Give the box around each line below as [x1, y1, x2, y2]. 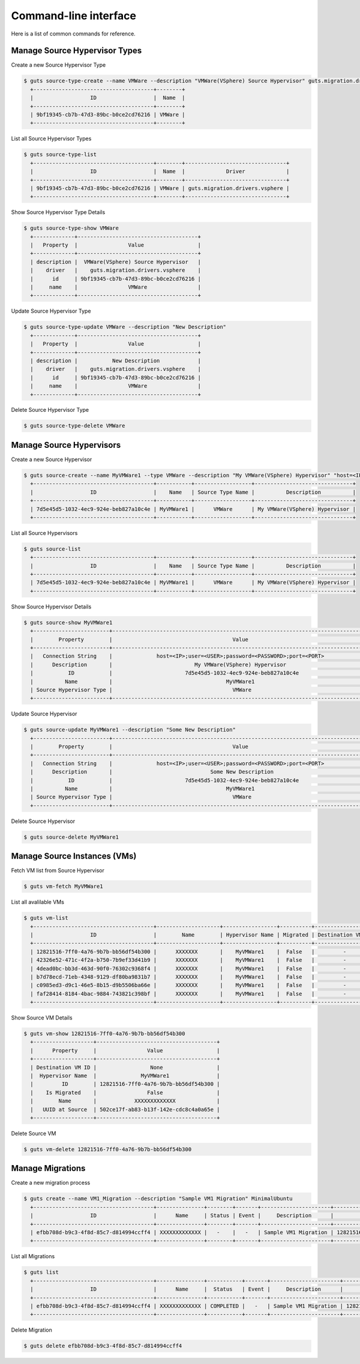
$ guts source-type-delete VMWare [23, 423, 125, 429]
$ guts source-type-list [23, 151, 97, 158]
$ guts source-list [23, 545, 81, 552]
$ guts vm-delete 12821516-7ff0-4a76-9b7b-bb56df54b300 [23, 1146, 192, 1152]
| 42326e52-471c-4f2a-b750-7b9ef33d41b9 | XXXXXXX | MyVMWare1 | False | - [30, 956, 347, 964]
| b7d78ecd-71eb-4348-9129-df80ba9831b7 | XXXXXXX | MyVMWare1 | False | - [30, 973, 347, 980]
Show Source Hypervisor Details [11, 603, 92, 610]
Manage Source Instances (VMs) [11, 851, 137, 861]
